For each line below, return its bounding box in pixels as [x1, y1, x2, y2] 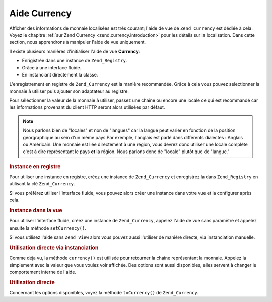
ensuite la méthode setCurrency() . [9, 224, 87, 231]
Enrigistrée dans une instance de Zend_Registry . [22, 58, 127, 64]
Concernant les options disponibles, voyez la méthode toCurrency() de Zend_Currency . [9, 289, 199, 295]
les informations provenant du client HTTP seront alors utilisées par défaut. [9, 104, 165, 110]
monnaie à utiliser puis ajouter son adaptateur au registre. [9, 88, 129, 94]
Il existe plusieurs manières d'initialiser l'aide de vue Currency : [9, 48, 140, 54]
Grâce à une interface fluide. [22, 64, 82, 70]
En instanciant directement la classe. [22, 71, 98, 78]
